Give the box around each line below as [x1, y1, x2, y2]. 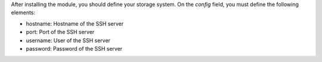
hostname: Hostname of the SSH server [26, 20, 124, 27]
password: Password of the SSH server [26, 45, 123, 52]
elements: [11, 9, 36, 16]
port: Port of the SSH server [26, 29, 95, 36]
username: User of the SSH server [26, 36, 110, 44]
